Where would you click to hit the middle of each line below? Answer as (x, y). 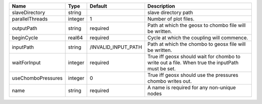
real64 (76, 38)
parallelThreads (30, 19)
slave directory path (170, 12)
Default (98, 6)
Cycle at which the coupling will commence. (198, 38)
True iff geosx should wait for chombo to (194, 57)
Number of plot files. (171, 19)
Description (161, 6)
